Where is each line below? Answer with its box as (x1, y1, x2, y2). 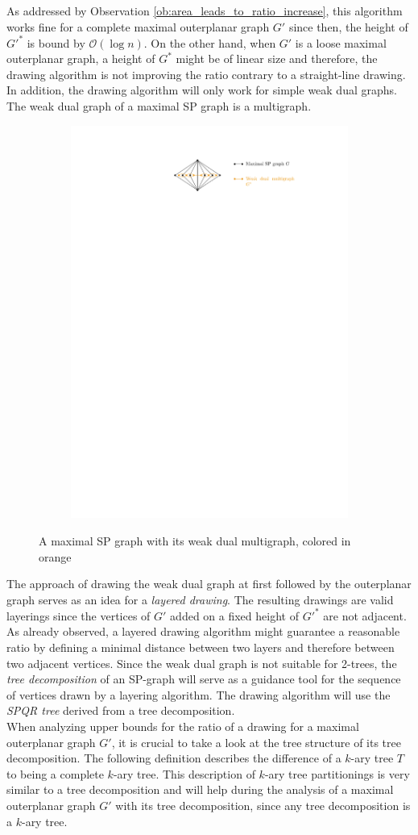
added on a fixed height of (170, 607, 299, 624)
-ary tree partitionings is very (264, 765, 410, 782)
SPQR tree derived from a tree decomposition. (6, 702, 235, 719)
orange (39, 548, 72, 565)
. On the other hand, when (143, 34, 276, 51)
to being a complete (6, 765, 104, 782)
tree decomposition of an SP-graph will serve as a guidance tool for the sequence (6, 670, 401, 687)
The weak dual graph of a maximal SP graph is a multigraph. (6, 98, 312, 115)
